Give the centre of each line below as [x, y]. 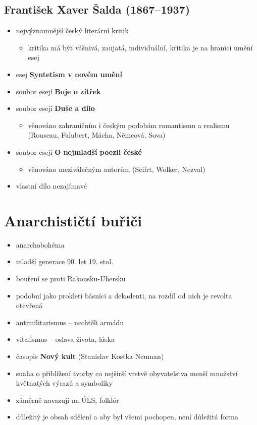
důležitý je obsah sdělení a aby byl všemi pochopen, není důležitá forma [127, 417]
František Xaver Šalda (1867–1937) [97, 9]
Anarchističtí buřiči [73, 220]
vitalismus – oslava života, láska [65, 339]
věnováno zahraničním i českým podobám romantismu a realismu [129, 125]
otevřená [29, 305]
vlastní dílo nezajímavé [51, 186]
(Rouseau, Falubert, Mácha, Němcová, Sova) [97, 135]
